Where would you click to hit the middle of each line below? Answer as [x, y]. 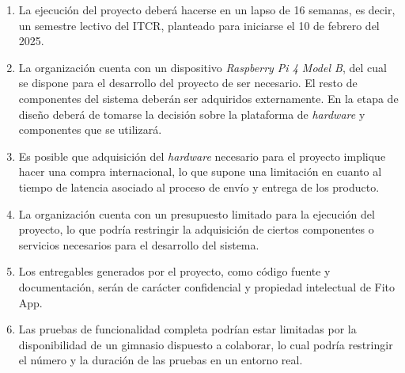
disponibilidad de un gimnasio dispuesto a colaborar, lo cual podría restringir [206, 344]
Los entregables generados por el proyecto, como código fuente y [174, 271]
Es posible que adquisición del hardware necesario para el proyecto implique [202, 156]
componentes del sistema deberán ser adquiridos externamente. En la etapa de [208, 98]
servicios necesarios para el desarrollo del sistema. [139, 244]
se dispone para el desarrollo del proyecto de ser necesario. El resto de [188, 83]
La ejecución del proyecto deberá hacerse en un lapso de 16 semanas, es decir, [207, 10]
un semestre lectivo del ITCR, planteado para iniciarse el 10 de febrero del [199, 25]
